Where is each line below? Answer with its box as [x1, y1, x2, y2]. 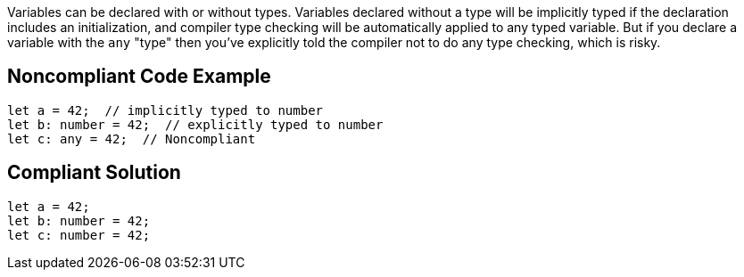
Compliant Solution [7, 161, 181, 184]
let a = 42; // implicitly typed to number [7, 102, 324, 118]
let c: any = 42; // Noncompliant [7, 131, 256, 146]
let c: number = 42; [7, 227, 151, 242]
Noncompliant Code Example [7, 65, 271, 88]
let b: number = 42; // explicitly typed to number [7, 117, 384, 132]
